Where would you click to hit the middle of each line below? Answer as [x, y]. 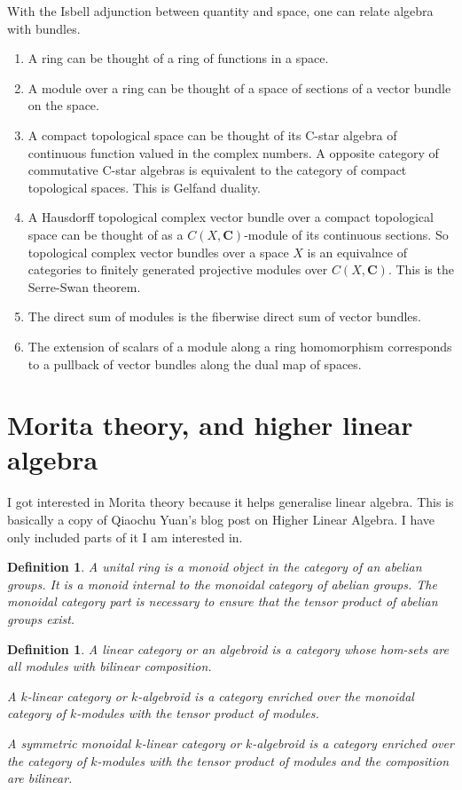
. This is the [421, 269]
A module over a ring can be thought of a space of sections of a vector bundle [239, 87]
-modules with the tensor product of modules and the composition [273, 760]
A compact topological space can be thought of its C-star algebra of [212, 134]
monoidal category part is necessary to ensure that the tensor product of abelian [223, 601]
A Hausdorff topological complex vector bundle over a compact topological [231, 217]
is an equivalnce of [357, 252]
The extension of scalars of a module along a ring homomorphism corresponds [240, 346]
